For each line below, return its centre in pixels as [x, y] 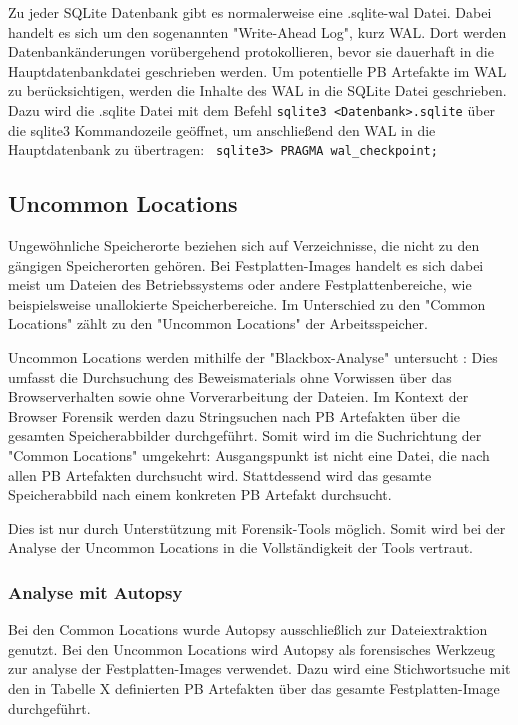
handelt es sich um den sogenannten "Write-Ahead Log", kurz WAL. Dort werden [257, 31]
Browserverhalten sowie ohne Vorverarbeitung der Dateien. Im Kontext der [238, 396]
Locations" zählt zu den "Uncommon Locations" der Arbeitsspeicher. [218, 323]
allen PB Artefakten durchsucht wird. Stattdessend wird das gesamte [220, 474]
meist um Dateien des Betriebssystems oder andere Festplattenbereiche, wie [240, 284]
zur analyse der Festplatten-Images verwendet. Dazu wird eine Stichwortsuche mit [259, 668]
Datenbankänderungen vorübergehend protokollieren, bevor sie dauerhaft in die [251, 51]
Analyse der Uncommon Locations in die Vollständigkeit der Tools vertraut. [241, 547]
